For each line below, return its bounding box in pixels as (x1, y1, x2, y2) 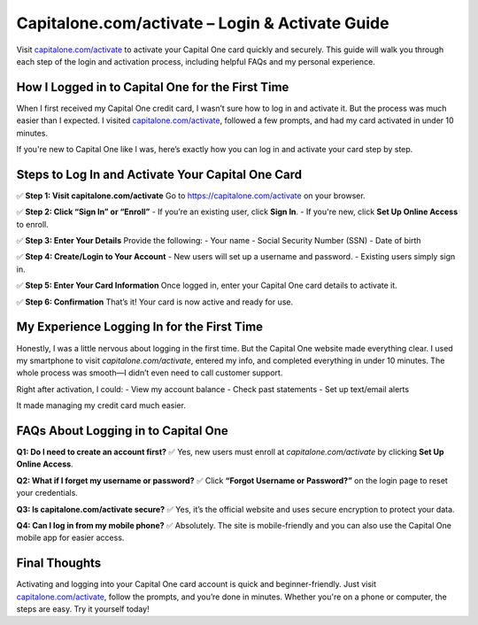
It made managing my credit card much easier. (16, 400, 186, 411)
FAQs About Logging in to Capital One (16, 423, 229, 438)
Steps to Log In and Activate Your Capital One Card (16, 166, 303, 181)
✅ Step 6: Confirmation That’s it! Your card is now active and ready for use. (16, 297, 294, 307)
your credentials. (16, 488, 79, 498)
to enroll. (16, 219, 49, 229)
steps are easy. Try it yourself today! (16, 604, 150, 614)
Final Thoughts (16, 556, 102, 571)
